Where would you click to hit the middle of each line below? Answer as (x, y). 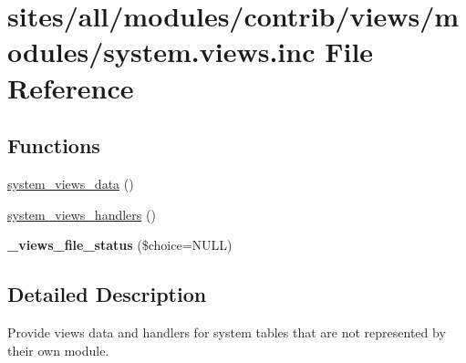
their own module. (58, 350)
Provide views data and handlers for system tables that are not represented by (227, 332)
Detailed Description (107, 294)
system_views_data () (71, 183)
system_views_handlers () (82, 214)
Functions (54, 145)
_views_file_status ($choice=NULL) (120, 245)
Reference (71, 87)
